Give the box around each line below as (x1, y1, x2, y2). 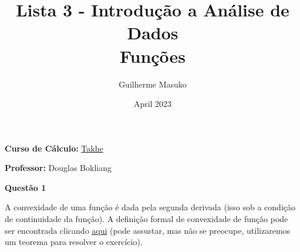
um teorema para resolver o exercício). (5, 236, 143, 248)
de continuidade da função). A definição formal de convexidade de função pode (5, 213, 288, 225)
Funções (119, 43, 186, 68)
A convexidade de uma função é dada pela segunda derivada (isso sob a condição (5, 201, 295, 213)
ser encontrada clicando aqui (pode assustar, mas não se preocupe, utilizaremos (5, 224, 291, 236)
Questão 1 (5, 181, 46, 193)
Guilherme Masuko (119, 78, 187, 90)
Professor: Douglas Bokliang (5, 162, 112, 174)
